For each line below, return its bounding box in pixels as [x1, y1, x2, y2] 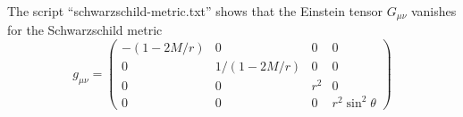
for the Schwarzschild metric [7, 21, 163, 39]
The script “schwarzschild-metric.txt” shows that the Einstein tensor [7, 2, 383, 20]
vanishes [410, 2, 457, 20]
